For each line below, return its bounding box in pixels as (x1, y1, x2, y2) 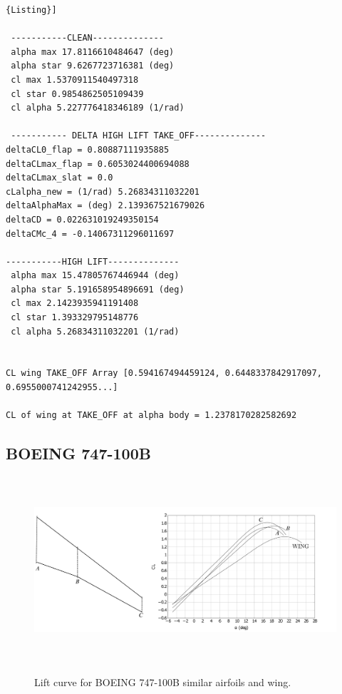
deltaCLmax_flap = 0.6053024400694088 (6, 158, 190, 169)
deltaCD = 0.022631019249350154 (6, 214, 159, 225)
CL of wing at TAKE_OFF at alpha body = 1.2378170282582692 (6, 410, 297, 421)
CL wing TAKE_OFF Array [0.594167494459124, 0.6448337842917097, (6, 368, 322, 379)
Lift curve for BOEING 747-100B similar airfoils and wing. (34, 675, 291, 690)
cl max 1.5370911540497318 (11, 74, 139, 85)
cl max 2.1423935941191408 (11, 298, 139, 309)
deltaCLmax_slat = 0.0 (6, 173, 113, 183)
